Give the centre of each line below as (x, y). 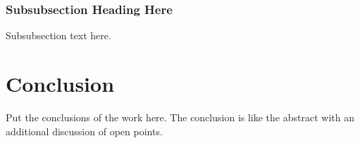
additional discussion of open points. (84, 131)
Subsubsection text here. (58, 35)
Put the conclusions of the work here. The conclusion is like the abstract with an (180, 117)
